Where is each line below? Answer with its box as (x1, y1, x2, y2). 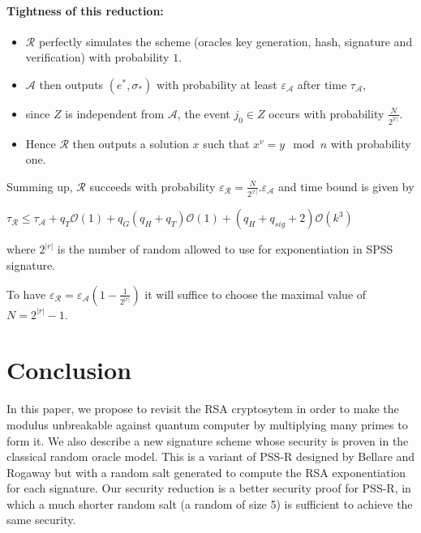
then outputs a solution (72, 134, 189, 151)
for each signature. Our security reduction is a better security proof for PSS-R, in (6, 480, 411, 497)
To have (6, 285, 46, 302)
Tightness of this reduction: (6, 2, 164, 19)
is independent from (65, 104, 165, 122)
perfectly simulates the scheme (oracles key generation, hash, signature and (38, 32, 413, 49)
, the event (177, 104, 230, 122)
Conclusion (6, 353, 132, 386)
